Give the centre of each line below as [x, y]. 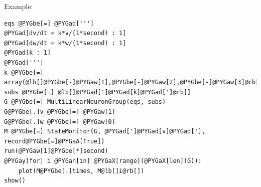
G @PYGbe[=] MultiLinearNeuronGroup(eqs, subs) [85, 102]
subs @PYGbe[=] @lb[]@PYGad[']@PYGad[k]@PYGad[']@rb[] [98, 92]
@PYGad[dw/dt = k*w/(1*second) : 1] [65, 43]
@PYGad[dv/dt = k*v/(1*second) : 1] [65, 33]
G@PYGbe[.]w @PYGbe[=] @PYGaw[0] [60, 122]
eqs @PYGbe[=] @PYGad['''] [49, 23]
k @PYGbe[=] [24, 72]
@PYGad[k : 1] [28, 53]
